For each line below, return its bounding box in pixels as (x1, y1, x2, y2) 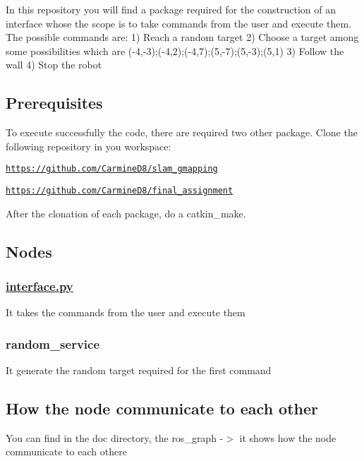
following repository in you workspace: (6, 138, 171, 153)
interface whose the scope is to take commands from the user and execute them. (6, 16, 352, 30)
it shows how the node (239, 430, 336, 445)
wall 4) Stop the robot (6, 57, 102, 72)
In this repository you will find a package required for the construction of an (6, 2, 336, 16)
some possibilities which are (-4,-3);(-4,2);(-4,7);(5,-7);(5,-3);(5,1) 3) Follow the (6, 43, 344, 58)
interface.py (6, 277, 73, 294)
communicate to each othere (6, 444, 127, 459)
